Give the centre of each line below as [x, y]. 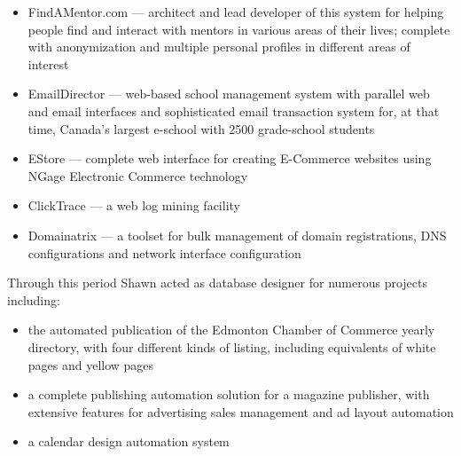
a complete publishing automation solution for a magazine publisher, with [229, 394]
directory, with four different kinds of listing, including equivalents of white [232, 346]
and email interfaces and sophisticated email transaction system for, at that [234, 110]
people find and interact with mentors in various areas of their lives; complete [239, 29]
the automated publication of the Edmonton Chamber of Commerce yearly [231, 330]
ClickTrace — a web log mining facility [134, 205]
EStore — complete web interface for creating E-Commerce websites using [230, 158]
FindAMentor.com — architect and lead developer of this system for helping [236, 12]
